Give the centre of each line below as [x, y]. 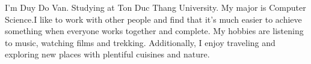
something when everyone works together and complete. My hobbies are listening [154, 31]
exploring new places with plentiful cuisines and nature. [107, 54]
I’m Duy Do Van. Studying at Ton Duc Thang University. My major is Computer [155, 7]
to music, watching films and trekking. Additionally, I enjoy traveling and [140, 42]
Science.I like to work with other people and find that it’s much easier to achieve [153, 19]
